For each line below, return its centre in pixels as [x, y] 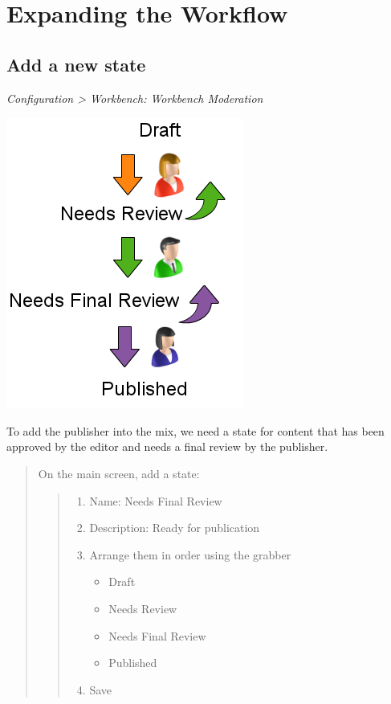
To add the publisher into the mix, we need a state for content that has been [195, 430]
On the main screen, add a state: [119, 473]
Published [133, 663]
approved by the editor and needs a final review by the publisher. [167, 446]
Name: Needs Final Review [156, 500]
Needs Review [143, 608]
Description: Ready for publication [175, 528]
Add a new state [76, 64]
